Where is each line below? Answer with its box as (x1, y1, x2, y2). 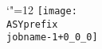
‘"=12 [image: (6, 2, 77, 17)
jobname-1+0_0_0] (6, 32, 98, 43)
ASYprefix (6, 18, 58, 30)
